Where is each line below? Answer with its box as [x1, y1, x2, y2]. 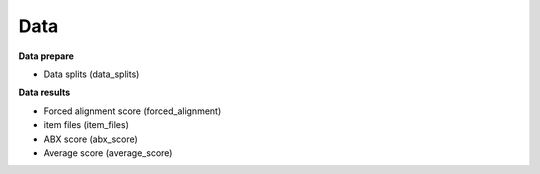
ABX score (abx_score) [43, 133, 139, 145]
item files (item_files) [43, 119, 130, 131]
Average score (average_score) [43, 146, 173, 159]
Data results [18, 86, 70, 99]
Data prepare [18, 50, 75, 62]
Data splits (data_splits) [43, 68, 140, 80]
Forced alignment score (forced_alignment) [43, 105, 222, 117]
